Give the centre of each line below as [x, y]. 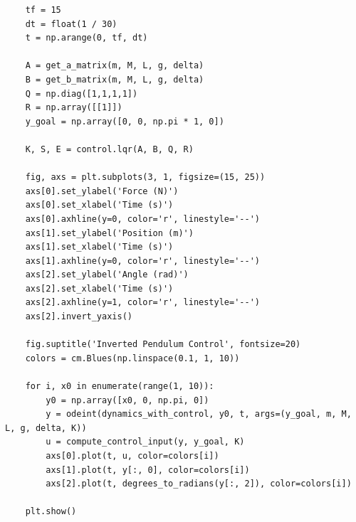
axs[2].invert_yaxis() [79, 317]
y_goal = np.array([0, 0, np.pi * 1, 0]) [125, 121]
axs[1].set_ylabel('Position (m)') [109, 233]
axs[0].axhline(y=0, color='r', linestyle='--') [142, 219]
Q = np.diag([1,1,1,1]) [82, 94]
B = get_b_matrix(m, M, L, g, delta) [115, 79]
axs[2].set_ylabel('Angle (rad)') [107, 275]
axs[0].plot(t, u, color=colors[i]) [132, 456]
